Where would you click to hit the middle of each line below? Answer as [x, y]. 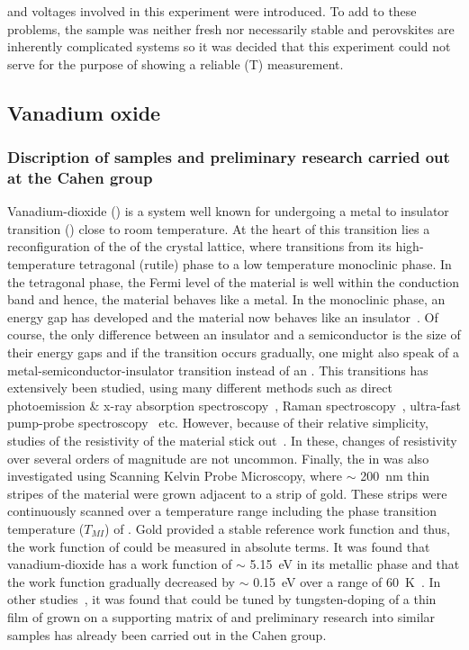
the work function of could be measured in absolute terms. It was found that [219, 546]
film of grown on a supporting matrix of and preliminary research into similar [221, 616]
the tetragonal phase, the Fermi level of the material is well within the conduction [234, 281]
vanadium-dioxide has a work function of [120, 564]
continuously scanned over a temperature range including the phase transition [222, 511]
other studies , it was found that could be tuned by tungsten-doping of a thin [222, 599]
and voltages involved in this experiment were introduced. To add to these [212, 11]
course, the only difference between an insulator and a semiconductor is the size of [234, 334]
